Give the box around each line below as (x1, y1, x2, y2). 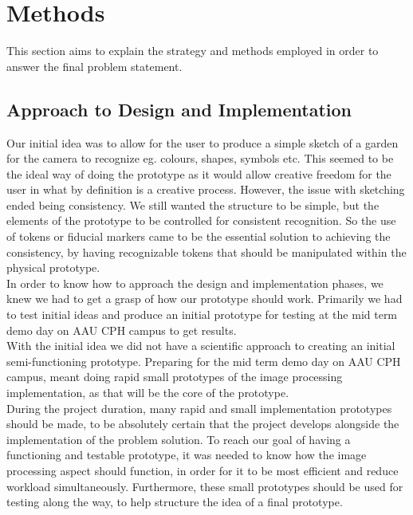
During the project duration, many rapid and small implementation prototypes (6, 399, 392, 416)
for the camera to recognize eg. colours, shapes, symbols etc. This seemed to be (6, 150, 394, 167)
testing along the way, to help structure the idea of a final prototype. (6, 493, 343, 510)
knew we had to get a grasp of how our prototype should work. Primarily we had (6, 290, 403, 307)
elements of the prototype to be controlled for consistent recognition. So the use (6, 212, 396, 229)
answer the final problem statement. (6, 57, 183, 74)
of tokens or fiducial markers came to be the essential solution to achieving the (6, 228, 391, 245)
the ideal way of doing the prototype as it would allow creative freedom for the (6, 165, 391, 182)
